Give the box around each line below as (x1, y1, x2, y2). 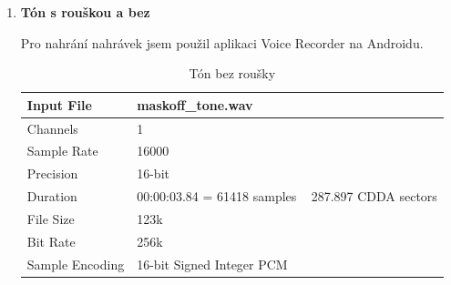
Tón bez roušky (189, 64, 276, 83)
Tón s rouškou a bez (20, 3, 150, 21)
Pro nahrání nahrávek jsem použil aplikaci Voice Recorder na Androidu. (20, 33, 424, 52)
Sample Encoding (26, 254, 125, 273)
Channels (26, 118, 78, 137)
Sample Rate (26, 141, 98, 160)
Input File (26, 95, 92, 114)
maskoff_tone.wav (137, 95, 253, 114)
